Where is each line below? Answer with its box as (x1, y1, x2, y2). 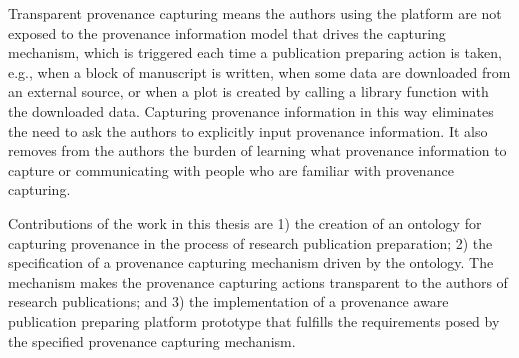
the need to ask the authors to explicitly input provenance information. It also (8, 120, 488, 141)
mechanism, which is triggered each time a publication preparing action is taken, (8, 42, 502, 63)
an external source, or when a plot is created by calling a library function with (8, 81, 489, 102)
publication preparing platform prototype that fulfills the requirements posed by (8, 310, 500, 331)
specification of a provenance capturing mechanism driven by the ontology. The (8, 252, 494, 273)
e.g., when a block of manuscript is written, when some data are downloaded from (8, 61, 511, 82)
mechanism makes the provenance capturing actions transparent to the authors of (8, 271, 508, 292)
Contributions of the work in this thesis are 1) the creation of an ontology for (8, 212, 482, 233)
